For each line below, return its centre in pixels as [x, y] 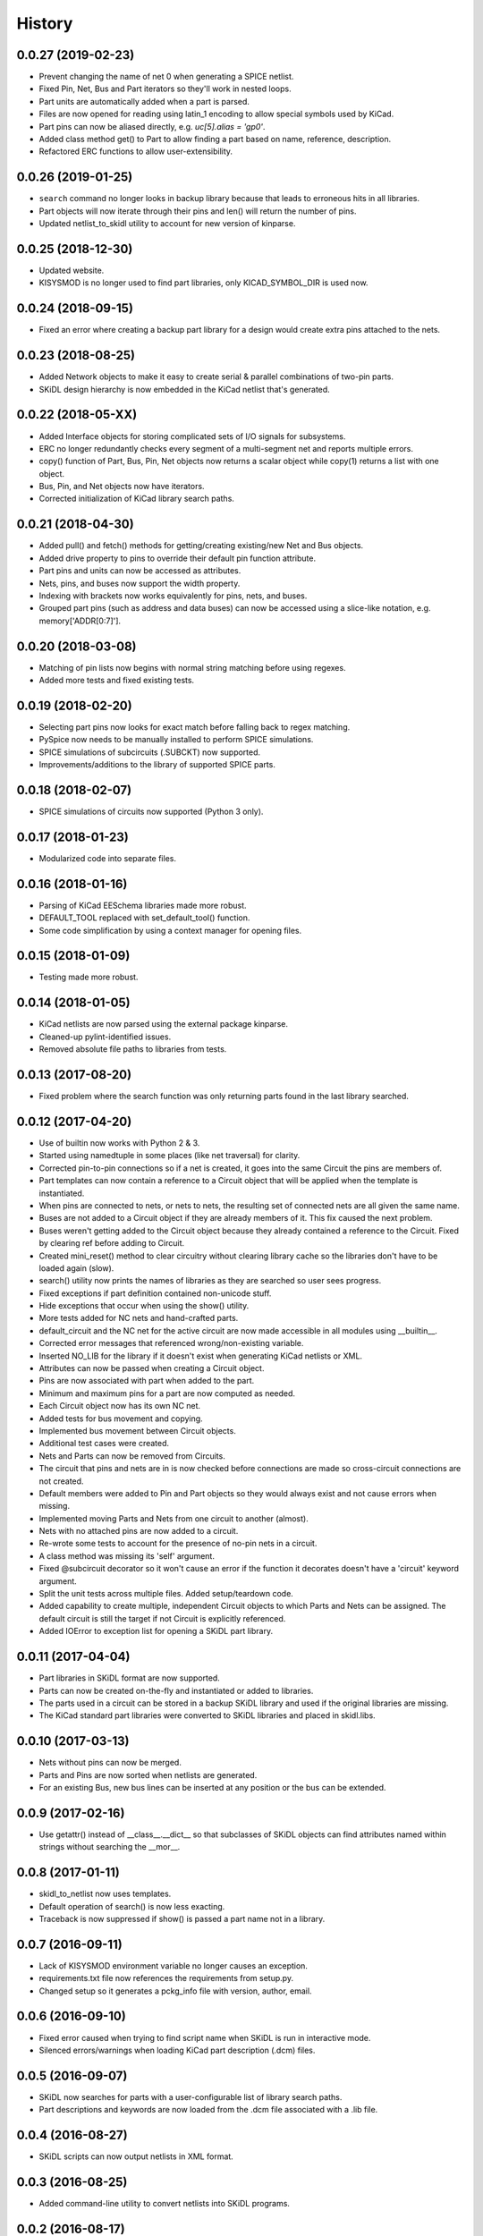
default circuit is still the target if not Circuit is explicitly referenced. [162, 1618]
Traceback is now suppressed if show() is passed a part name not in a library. [182, 1918]
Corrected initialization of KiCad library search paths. [136, 499]
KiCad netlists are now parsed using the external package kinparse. [163, 1024]
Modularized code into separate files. [107, 858]
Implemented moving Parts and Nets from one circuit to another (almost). [174, 1518]
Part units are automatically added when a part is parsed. [144, 101]
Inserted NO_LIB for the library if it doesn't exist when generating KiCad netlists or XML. [200, 1356]
